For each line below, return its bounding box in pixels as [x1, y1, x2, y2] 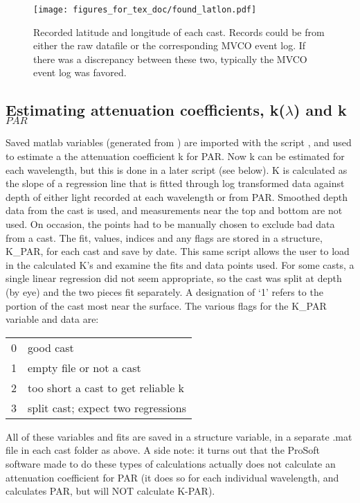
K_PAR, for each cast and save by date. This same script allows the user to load [6, 244, 350, 258]
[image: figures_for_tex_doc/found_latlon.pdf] [33, 5, 257, 15]
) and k [294, 99, 347, 121]
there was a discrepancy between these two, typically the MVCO [33, 51, 307, 66]
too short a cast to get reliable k [28, 379, 185, 396]
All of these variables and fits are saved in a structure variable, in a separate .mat [6, 429, 352, 443]
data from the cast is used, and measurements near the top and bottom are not [6, 203, 343, 218]
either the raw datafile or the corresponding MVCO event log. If [33, 38, 306, 53]
